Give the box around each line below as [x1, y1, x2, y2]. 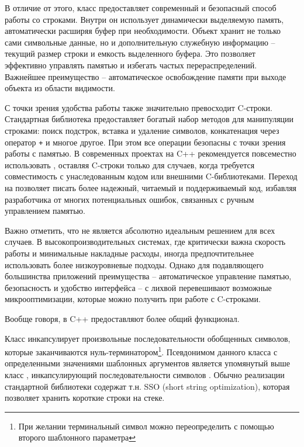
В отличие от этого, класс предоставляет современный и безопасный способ [5, 2, 277, 13]
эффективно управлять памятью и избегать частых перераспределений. [5, 58, 257, 71]
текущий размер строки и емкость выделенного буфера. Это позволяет [5, 47, 255, 60]
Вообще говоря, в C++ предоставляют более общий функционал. [5, 312, 240, 324]
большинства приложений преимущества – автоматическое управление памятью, [5, 270, 292, 282]
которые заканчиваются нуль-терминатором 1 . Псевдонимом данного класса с [5, 344, 278, 358]
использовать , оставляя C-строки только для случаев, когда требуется [5, 158, 255, 171]
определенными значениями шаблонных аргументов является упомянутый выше [5, 357, 290, 369]
